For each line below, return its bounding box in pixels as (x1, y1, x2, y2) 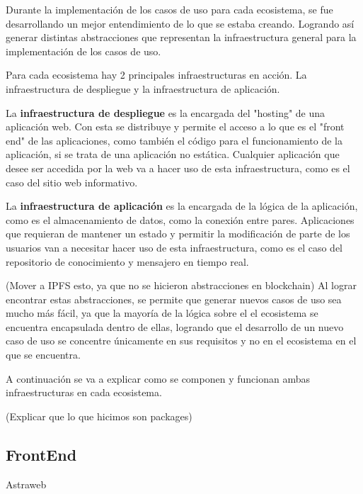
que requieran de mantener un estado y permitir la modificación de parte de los (6, 226, 350, 241)
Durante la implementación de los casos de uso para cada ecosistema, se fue (6, 2, 333, 16)
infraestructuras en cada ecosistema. (6, 385, 162, 400)
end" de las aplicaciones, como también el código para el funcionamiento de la (6, 133, 342, 147)
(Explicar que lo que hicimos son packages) (6, 408, 192, 423)
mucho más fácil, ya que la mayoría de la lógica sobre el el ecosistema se (6, 305, 318, 320)
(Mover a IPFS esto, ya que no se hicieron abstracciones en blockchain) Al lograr (6, 278, 357, 293)
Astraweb (6, 476, 47, 491)
